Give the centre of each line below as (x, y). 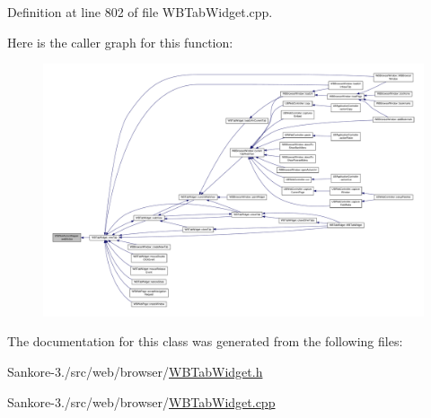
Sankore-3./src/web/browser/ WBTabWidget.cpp (141, 401)
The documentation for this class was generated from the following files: (205, 341)
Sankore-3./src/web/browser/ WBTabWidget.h (135, 371)
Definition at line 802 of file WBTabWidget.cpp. (140, 12)
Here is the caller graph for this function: (120, 42)
